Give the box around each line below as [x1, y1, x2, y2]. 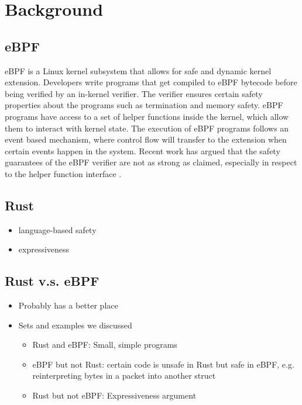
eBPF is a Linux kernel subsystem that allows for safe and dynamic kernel [5, 64, 272, 77]
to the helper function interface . [5, 167, 122, 179]
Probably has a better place [18, 299, 118, 311]
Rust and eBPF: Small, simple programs [32, 338, 177, 351]
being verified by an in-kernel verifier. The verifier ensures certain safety [5, 87, 263, 99]
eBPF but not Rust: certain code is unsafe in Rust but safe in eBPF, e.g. [32, 358, 294, 370]
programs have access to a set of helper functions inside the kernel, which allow [5, 110, 289, 122]
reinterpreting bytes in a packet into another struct [32, 369, 216, 382]
